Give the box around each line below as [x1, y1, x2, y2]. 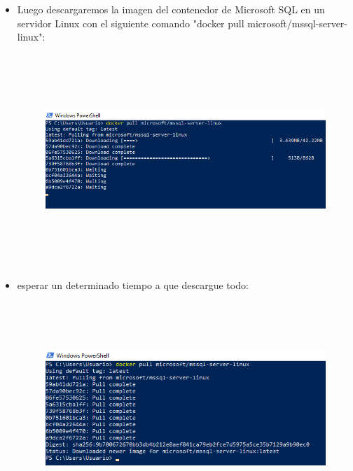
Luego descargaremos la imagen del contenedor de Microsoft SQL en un [17, 2, 325, 16]
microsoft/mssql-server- [247, 15, 348, 30]
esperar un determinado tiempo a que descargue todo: [17, 277, 249, 292]
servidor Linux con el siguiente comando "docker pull [17, 15, 244, 30]
